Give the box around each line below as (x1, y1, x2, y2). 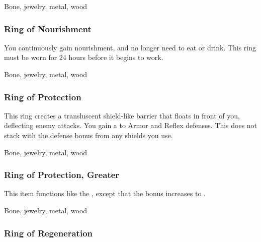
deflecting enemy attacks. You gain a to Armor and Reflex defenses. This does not (4, 120, 257, 131)
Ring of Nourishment (4, 22, 92, 35)
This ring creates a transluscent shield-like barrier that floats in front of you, (4, 110, 240, 120)
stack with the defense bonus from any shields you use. (4, 130, 173, 140)
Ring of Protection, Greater (4, 168, 120, 181)
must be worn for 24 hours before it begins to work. (4, 52, 163, 63)
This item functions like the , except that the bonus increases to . (4, 188, 206, 199)
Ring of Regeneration (4, 226, 93, 239)
